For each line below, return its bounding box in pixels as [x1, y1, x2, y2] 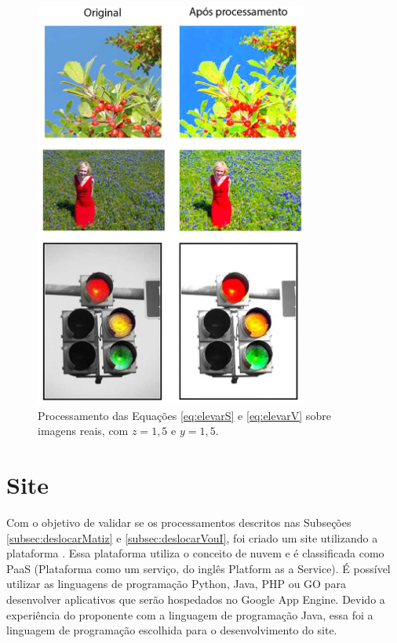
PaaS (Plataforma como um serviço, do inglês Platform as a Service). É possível [6, 560, 391, 576]
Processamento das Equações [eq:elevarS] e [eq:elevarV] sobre [38, 407, 331, 423]
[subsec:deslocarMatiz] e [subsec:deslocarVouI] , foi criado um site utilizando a [6, 529, 378, 546]
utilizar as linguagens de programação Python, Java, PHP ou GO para [6, 575, 346, 592]
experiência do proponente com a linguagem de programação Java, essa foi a [6, 606, 373, 623]
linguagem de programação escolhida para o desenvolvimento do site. [6, 622, 337, 638]
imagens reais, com [38, 422, 129, 439]
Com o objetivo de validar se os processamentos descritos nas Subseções [6, 513, 351, 530]
